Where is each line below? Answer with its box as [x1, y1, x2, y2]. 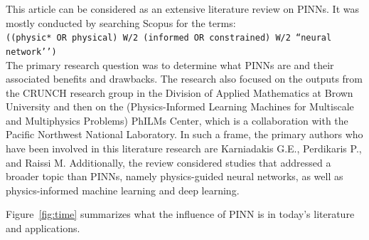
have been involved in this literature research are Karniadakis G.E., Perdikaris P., [6, 141, 362, 156]
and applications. [6, 221, 80, 236]
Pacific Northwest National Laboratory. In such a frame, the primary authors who [6, 127, 363, 142]
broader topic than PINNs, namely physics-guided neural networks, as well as [6, 169, 343, 184]
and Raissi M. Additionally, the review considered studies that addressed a [6, 155, 331, 169]
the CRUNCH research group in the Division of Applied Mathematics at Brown [6, 85, 353, 100]
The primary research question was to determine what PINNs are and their [6, 57, 334, 72]
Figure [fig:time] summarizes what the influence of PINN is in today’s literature [6, 207, 355, 221]
